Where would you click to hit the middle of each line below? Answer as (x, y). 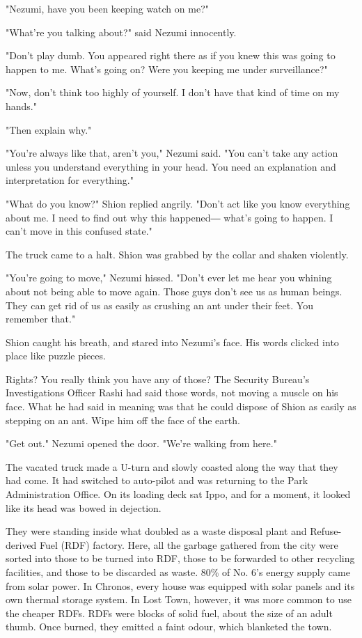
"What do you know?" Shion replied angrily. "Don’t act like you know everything (178, 203)
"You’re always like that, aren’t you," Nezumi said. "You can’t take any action (172, 153)
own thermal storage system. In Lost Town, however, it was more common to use (179, 599)
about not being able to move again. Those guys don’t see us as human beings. (174, 291)
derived (21, 544)
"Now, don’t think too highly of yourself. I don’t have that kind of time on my (173, 92)
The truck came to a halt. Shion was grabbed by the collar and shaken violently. (177, 254)
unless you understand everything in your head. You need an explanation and (171, 166)
